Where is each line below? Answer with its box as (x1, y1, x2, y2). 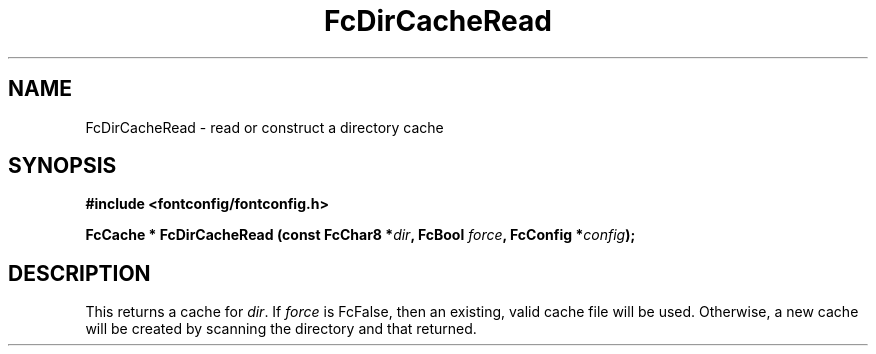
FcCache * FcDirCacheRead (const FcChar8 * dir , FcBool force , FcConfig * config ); (85, 226, 636, 244)
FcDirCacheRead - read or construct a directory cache (85, 118, 444, 136)
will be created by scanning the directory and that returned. (85, 320, 477, 338)
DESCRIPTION (8, 260, 151, 286)
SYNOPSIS (8, 153, 117, 179)
